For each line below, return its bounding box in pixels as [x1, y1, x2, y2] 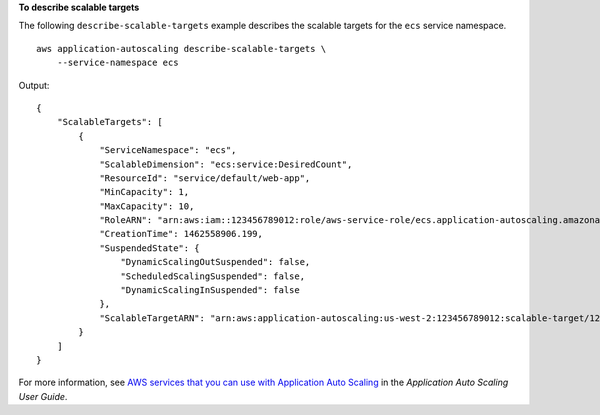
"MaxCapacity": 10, [99, 200, 195, 212]
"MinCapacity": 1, [99, 186, 190, 198]
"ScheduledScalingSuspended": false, [120, 270, 305, 282]
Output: [18, 79, 50, 91]
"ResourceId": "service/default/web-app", [99, 172, 311, 184]
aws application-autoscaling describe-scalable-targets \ [36, 43, 327, 54]
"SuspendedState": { [99, 242, 200, 254]
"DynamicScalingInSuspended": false [120, 285, 300, 296]
